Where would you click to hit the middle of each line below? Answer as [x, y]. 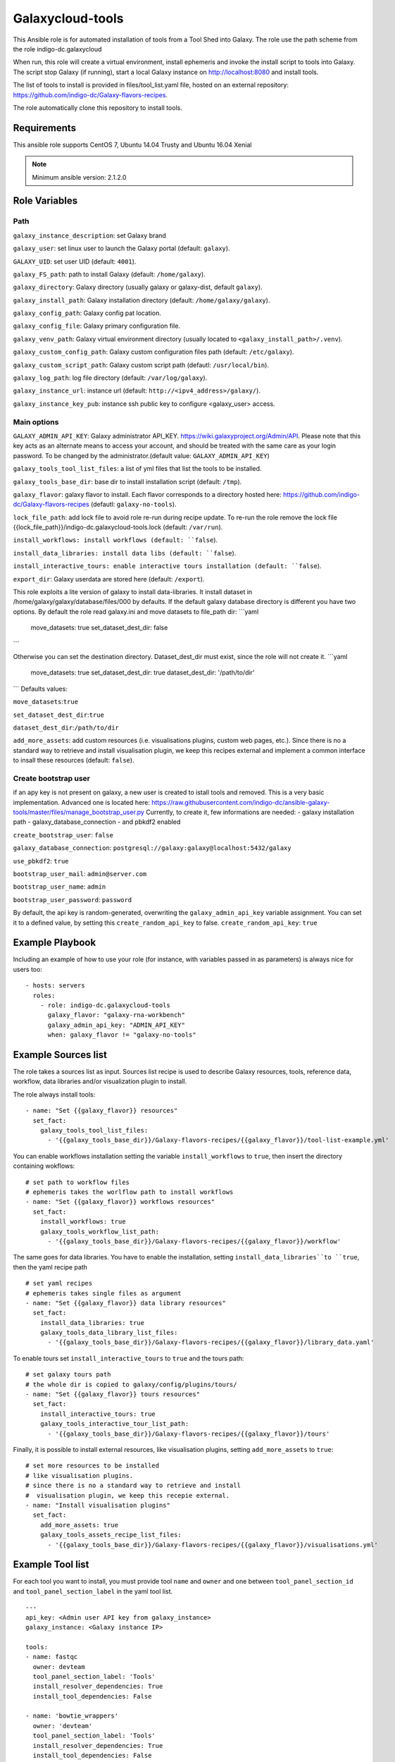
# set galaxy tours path [68, 1375]
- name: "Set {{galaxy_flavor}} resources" [102, 1111]
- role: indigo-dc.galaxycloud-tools [105, 1005]
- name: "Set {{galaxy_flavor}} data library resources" [126, 1303]
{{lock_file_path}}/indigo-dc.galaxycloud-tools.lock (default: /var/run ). [118, 527]
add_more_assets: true [79, 1525]
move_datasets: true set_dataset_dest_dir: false [99, 628]
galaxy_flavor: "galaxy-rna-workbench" [117, 1015]
